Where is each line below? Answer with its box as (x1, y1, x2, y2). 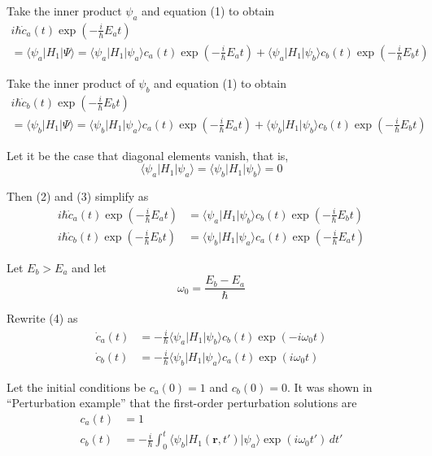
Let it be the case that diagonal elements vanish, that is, (7, 146, 289, 163)
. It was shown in (286, 378, 373, 395)
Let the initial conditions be (7, 378, 146, 395)
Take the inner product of (7, 74, 135, 91)
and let (72, 258, 107, 276)
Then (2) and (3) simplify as (7, 188, 149, 205)
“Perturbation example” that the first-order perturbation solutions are (7, 394, 357, 411)
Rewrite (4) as (7, 310, 78, 327)
